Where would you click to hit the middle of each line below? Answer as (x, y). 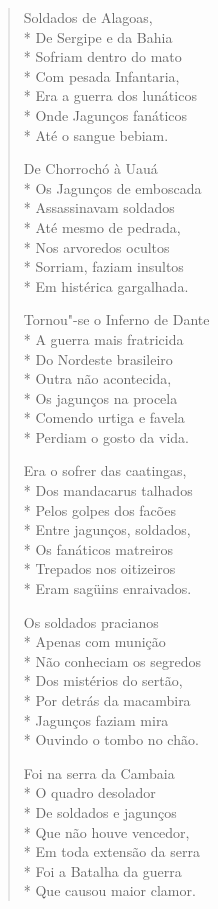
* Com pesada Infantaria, (101, 75)
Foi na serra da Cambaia (99, 772)
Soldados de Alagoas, (88, 17)
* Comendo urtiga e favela (104, 417)
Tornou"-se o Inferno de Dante (116, 319)
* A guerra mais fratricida (103, 338)
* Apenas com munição (94, 641)
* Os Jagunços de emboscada (112, 187)
